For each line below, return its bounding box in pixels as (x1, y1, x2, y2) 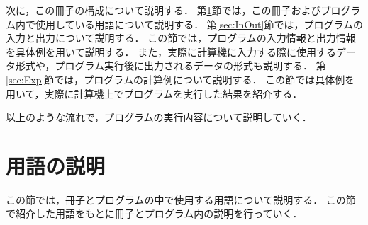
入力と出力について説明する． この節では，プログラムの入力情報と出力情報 (6, 30, 356, 45)
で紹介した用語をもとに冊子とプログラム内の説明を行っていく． (6, 206, 303, 221)
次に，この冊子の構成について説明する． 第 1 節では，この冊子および (6, 3, 321, 17)
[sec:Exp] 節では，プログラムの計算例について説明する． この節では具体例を (6, 71, 355, 86)
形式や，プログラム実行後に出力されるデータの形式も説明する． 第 (15, 58, 326, 73)
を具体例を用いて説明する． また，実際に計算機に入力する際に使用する (6, 44, 336, 59)
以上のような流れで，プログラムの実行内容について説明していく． (6, 110, 312, 125)
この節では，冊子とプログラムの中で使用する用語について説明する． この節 (6, 192, 356, 207)
